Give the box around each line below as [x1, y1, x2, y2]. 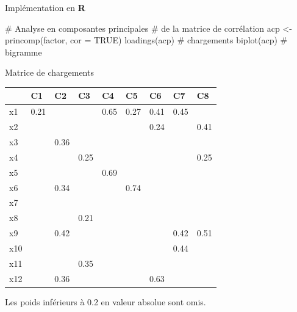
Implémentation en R [5, 1, 85, 13]
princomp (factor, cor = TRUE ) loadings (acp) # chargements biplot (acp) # [5, 34, 288, 46]
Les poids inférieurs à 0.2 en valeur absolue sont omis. [5, 295, 206, 308]
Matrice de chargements [5, 66, 94, 79]
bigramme [5, 45, 42, 58]
